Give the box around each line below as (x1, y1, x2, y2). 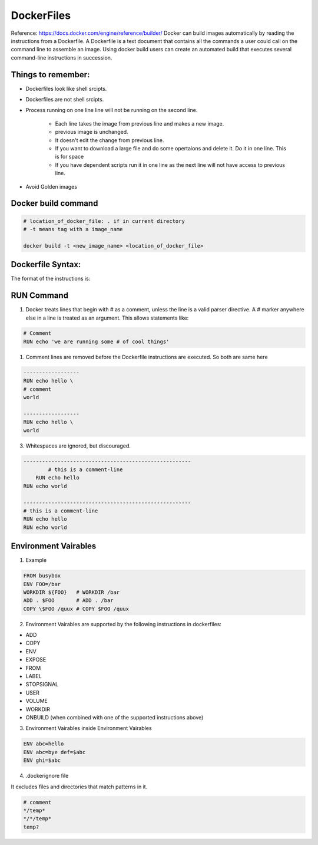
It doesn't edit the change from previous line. (55, 136, 164, 144)
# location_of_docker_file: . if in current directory (23, 218, 185, 224)
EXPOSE (25, 656, 47, 663)
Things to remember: (11, 70, 90, 80)
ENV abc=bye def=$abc (23, 749, 86, 755)
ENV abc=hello (23, 741, 64, 747)
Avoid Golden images (25, 183, 78, 190)
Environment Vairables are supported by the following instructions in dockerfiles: (25, 620, 222, 627)
